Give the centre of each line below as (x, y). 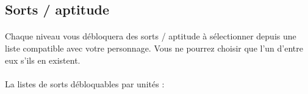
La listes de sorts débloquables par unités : (85, 83)
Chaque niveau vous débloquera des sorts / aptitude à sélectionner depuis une (151, 36)
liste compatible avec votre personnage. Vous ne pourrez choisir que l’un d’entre (154, 48)
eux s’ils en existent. (43, 60)
